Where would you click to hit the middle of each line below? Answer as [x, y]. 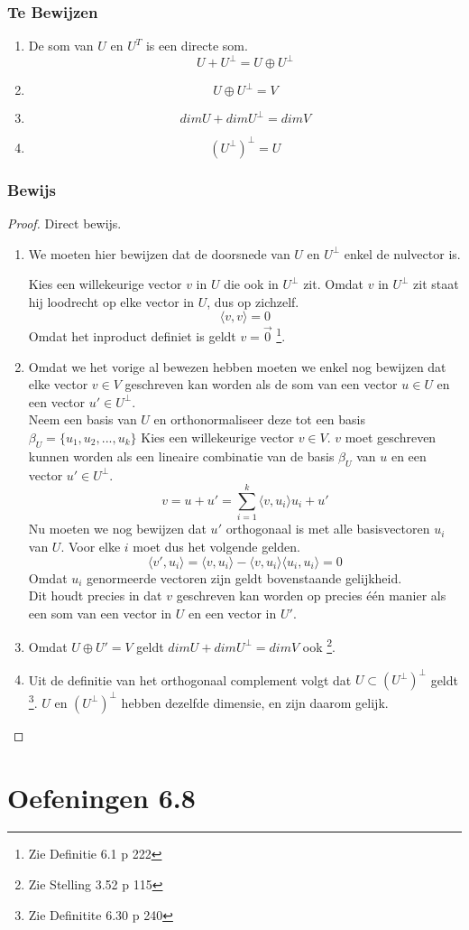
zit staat [436, 284]
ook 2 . [319, 645]
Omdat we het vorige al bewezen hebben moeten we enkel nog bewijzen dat [237, 366]
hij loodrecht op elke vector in [111, 301]
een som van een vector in [100, 613]
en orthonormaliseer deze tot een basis [260, 419]
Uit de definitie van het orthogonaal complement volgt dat [190, 679]
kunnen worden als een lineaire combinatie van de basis [181, 456]
